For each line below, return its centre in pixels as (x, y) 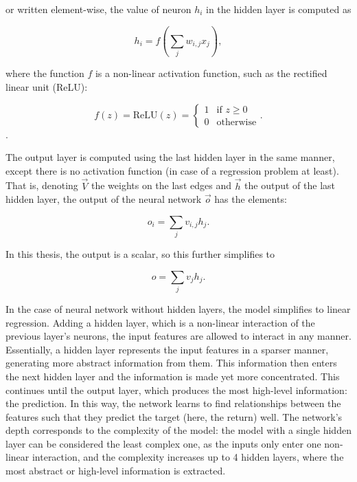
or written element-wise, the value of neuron (99, 9)
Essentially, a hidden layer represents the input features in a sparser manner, (167, 349)
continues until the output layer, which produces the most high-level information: (176, 390)
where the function (45, 73)
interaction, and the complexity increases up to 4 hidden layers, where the (188, 457)
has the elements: (251, 199)
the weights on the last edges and (161, 185)
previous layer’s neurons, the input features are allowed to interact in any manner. (178, 336)
